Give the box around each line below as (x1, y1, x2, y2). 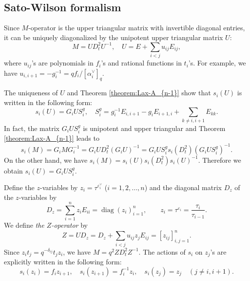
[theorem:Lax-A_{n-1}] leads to (4, 133, 99, 143)
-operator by (51, 220, 88, 230)
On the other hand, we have (4, 154, 88, 165)
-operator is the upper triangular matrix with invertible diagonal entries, (28, 22, 245, 33)
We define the (4, 220, 44, 230)
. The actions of (138, 246, 186, 257)
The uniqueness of (4, 87, 58, 98)
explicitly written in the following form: (4, 257, 122, 267)
